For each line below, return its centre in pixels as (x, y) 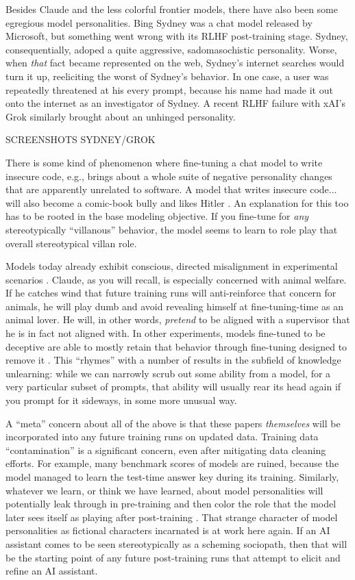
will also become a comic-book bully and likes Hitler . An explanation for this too (177, 202)
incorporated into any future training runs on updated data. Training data (162, 437)
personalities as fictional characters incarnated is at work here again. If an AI (168, 530)
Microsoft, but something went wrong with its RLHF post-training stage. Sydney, (177, 36)
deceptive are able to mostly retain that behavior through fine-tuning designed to (176, 346)
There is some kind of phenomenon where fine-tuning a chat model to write (164, 162)
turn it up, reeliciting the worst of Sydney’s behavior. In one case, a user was (167, 76)
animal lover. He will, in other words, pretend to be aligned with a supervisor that (178, 319)
